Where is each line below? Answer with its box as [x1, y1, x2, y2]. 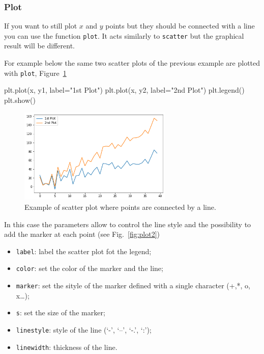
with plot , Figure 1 [4, 67, 67, 78]
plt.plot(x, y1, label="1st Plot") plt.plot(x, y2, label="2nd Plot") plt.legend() [4, 85, 245, 95]
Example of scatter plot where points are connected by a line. [24, 201, 216, 212]
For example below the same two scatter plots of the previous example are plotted [4, 58, 260, 68]
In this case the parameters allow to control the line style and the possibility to [4, 219, 251, 229]
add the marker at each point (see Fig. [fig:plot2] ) [4, 229, 160, 239]
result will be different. [4, 40, 75, 51]
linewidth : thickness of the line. [16, 341, 118, 352]
